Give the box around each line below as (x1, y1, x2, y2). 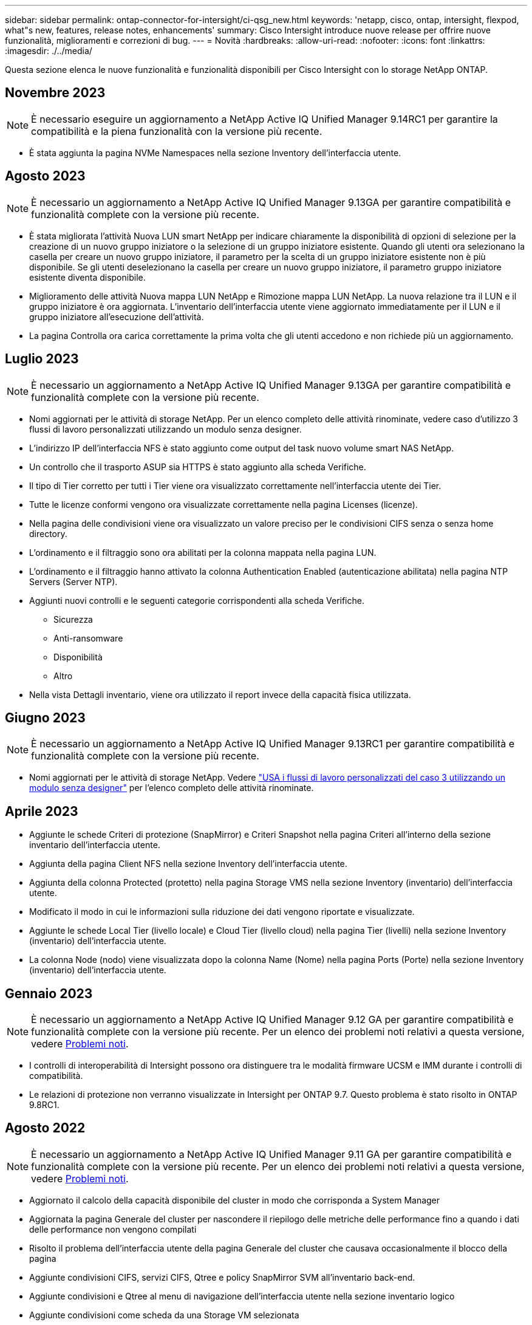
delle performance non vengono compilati (29, 1224, 197, 1234)
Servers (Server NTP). (29, 576, 118, 587)
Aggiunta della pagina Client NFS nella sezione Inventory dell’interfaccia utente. (29, 858, 347, 869)
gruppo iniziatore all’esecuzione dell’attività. (29, 311, 204, 322)
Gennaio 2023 (5, 985, 93, 1001)
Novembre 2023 (5, 85, 106, 101)
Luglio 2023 (5, 351, 79, 367)
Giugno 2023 (5, 710, 86, 725)
